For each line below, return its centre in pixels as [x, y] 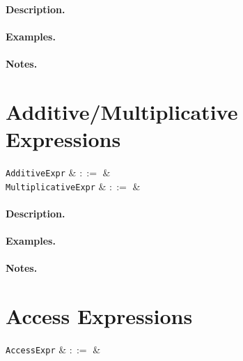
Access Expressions [99, 315]
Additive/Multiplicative [122, 111]
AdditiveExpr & [41, 172]
